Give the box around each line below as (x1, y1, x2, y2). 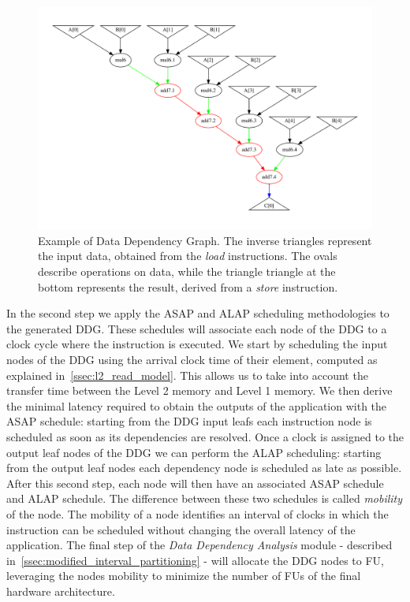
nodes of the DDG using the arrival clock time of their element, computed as (6, 351, 378, 367)
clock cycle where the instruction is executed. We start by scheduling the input (6, 336, 388, 352)
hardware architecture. (6, 582, 115, 599)
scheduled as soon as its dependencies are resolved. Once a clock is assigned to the (6, 428, 404, 444)
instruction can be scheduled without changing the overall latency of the (6, 521, 356, 537)
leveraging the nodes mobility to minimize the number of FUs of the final (6, 567, 361, 584)
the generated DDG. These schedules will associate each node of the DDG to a (6, 320, 387, 336)
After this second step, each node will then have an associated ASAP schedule (6, 474, 384, 491)
